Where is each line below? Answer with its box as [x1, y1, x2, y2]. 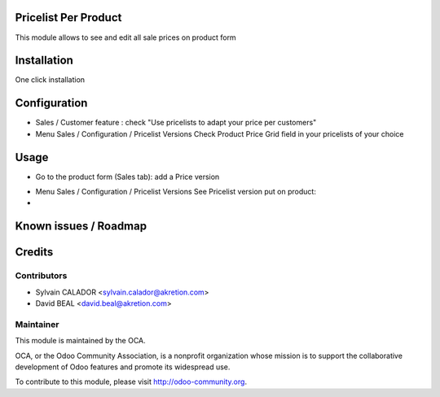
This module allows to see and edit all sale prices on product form [15, 33, 236, 42]
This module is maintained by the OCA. [15, 336, 146, 346]
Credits [15, 245, 54, 260]
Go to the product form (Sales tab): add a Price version [35, 172, 220, 181]
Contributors [15, 270, 68, 281]
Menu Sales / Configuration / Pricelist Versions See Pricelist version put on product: [35, 187, 317, 197]
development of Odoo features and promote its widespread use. [15, 362, 231, 372]
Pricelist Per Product [15, 11, 122, 24]
